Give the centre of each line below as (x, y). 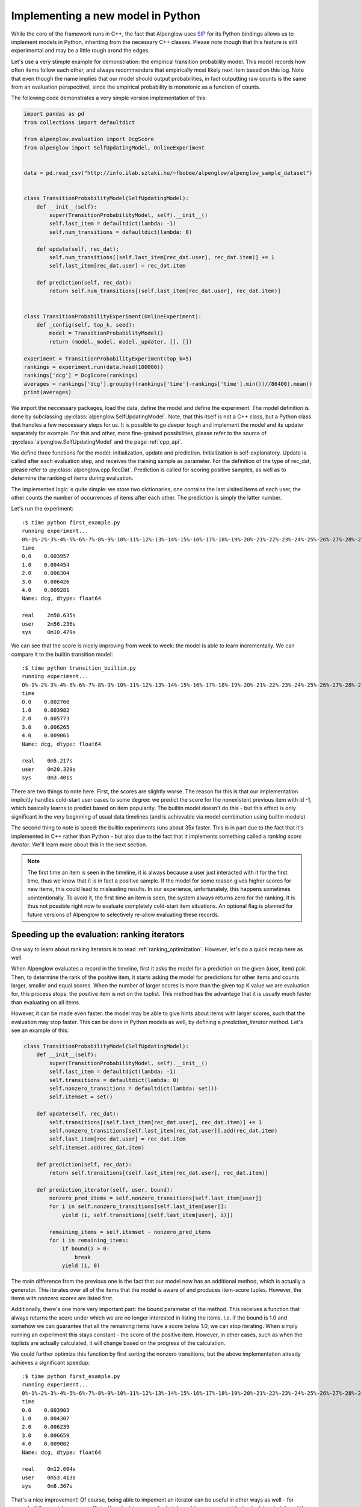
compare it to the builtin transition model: (62, 654)
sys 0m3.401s (47, 778)
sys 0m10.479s (49, 632)
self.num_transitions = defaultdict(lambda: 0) (121, 232)
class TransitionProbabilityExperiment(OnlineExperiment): (113, 316)
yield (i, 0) (81, 1266)
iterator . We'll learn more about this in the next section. (79, 845)
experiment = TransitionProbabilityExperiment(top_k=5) (108, 358)
